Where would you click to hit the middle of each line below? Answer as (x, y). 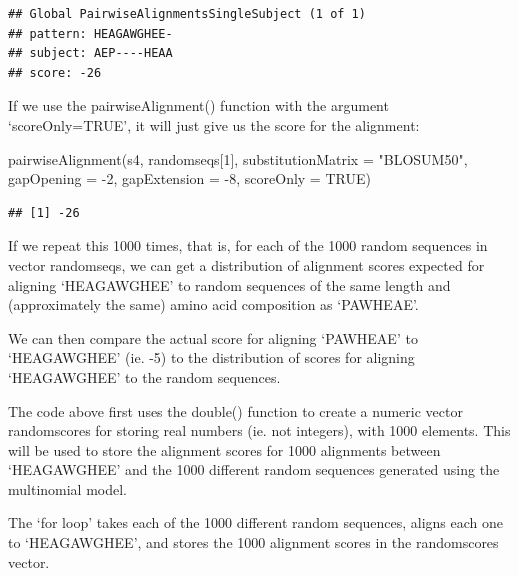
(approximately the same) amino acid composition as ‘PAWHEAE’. (213, 304)
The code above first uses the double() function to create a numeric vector (235, 410)
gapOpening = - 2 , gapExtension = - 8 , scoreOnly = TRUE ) (189, 178)
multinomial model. (68, 488)
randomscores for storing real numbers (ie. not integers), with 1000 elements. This (259, 430)
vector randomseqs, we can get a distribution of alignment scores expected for (246, 264)
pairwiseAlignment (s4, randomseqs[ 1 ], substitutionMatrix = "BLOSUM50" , (238, 158)
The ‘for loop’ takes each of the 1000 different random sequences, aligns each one (256, 522)
